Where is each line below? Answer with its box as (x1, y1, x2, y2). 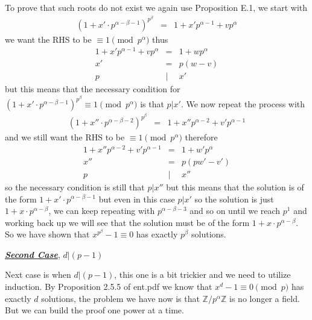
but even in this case (98, 192, 175, 205)
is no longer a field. (229, 292, 300, 304)
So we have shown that (5, 228, 90, 240)
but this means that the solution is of (166, 180, 304, 193)
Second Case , (5, 248, 60, 260)
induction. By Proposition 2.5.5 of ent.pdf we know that (5, 280, 212, 293)
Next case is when (5, 268, 71, 281)
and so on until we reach (189, 204, 281, 217)
